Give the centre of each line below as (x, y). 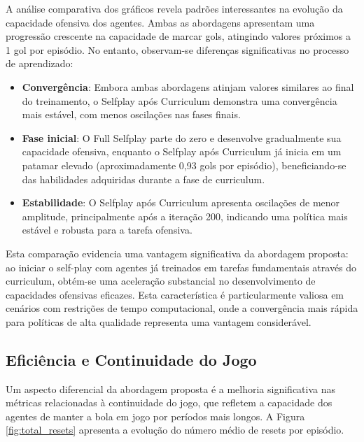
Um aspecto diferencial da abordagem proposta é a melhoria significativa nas (171, 388)
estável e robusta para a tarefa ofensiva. (107, 230)
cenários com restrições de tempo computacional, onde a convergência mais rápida (182, 308)
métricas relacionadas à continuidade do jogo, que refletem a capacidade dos (169, 402)
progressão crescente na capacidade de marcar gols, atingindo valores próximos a (178, 36)
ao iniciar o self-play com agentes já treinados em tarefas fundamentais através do (181, 267)
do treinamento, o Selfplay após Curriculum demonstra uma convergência (180, 100)
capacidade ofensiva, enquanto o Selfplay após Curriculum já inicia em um (182, 151)
